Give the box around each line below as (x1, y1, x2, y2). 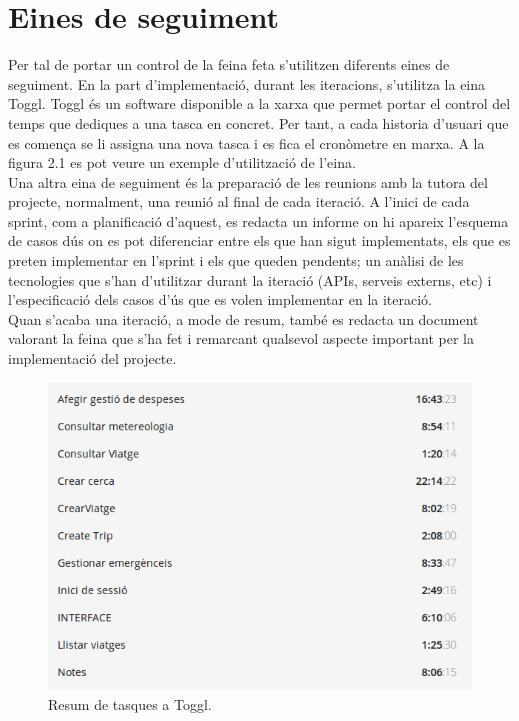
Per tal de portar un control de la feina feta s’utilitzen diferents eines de (8, 54, 450, 75)
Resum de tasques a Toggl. (48, 694, 212, 715)
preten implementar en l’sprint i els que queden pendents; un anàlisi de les (8, 250, 464, 271)
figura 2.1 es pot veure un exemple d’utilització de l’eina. (8, 152, 356, 173)
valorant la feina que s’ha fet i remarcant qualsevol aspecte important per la (8, 328, 474, 349)
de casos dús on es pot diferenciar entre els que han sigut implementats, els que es (8, 230, 511, 251)
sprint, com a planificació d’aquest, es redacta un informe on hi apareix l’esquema (8, 210, 509, 231)
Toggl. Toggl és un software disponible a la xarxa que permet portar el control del (8, 93, 511, 114)
